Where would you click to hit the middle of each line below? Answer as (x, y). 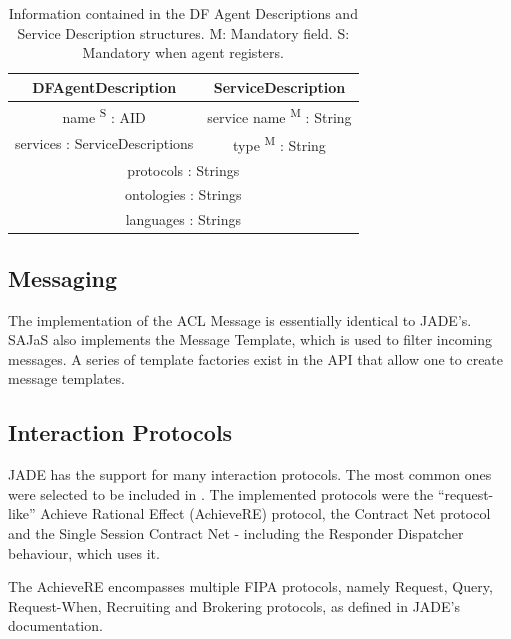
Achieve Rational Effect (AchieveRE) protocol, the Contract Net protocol (265, 513)
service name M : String (279, 115)
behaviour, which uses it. (84, 552)
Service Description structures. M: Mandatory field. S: (183, 32)
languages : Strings (183, 219)
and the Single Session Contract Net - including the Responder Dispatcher (236, 532)
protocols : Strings (183, 169)
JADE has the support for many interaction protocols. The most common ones (250, 474)
